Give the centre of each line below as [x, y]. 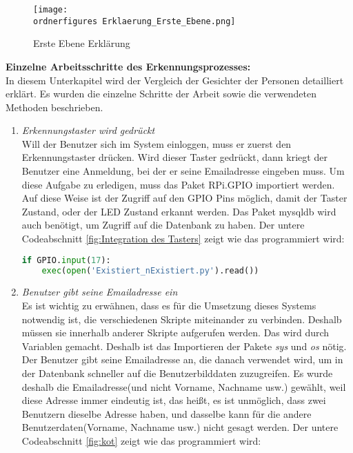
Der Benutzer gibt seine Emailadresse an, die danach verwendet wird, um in [182, 359]
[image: [51, 10]
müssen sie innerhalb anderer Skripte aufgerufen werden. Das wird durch [175, 332]
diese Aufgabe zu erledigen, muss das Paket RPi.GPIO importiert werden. [178, 184]
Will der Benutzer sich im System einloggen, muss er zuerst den [157, 143]
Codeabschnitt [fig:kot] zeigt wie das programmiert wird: [141, 440]
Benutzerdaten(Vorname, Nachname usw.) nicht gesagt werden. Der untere [180, 427]
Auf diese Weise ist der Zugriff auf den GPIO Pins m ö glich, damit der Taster [184, 198]
